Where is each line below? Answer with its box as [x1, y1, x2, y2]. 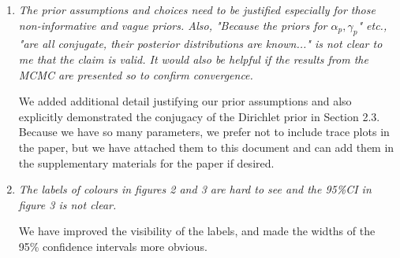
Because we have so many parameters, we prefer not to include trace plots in [18, 123, 390, 140]
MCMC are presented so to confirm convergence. [18, 66, 253, 83]
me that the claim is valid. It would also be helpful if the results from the [18, 50, 368, 67]
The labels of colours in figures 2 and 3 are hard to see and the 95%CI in [18, 181, 372, 197]
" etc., [357, 17, 387, 33]
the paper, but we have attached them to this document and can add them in [18, 138, 394, 155]
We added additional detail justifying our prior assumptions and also [18, 93, 352, 109]
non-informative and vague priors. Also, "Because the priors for [18, 17, 327, 33]
